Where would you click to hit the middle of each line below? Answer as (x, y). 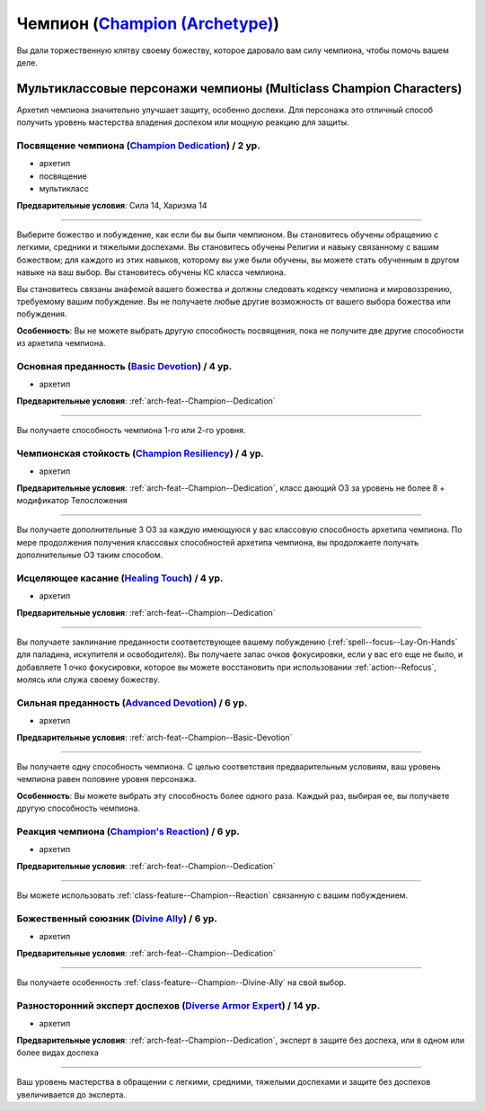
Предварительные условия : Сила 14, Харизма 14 (112, 205)
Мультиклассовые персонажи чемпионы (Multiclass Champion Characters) (239, 89)
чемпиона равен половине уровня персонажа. (106, 779)
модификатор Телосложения (72, 500)
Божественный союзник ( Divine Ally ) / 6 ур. (117, 919)
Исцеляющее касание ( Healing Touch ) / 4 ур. (120, 578)
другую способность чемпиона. (79, 808)
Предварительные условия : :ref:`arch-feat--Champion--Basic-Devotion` (154, 737)
